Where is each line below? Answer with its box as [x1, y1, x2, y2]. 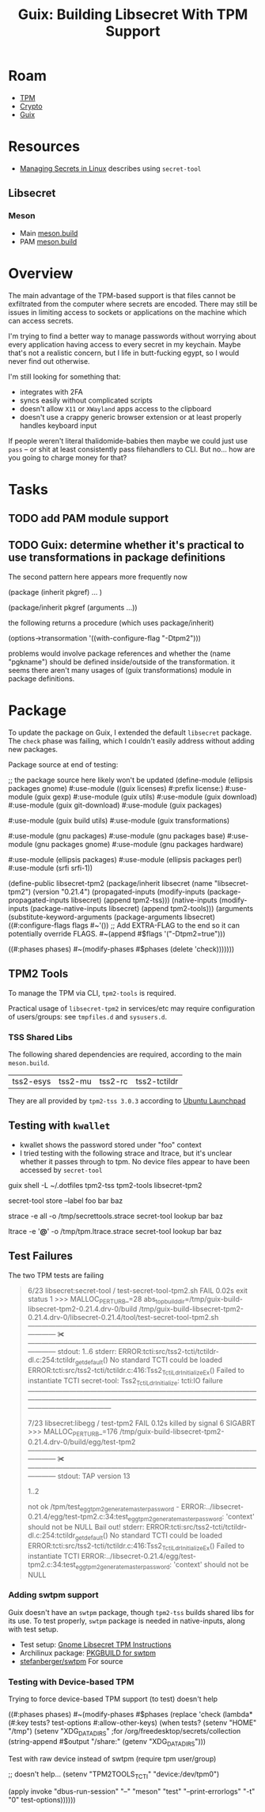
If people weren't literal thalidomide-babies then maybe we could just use [8, 436, 248, 445]
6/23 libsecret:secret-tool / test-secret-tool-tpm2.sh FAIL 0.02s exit [27, 1285, 248, 1295]
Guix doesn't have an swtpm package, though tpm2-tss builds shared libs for [8, 1607, 255, 1617]
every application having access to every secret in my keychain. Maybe [8, 339, 241, 349]
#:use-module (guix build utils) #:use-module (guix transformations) [8, 815, 230, 825]
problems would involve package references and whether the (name [8, 649, 231, 658]
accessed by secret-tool [19, 1165, 103, 1175]
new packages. [8, 744, 58, 754]
